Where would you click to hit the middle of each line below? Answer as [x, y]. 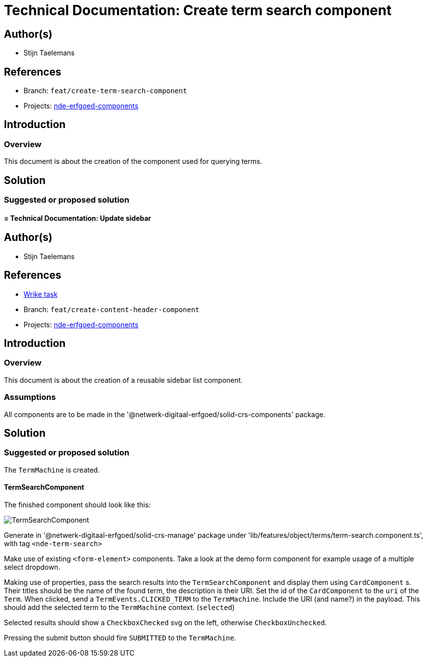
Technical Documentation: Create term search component [198, 10]
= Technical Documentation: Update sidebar [78, 218]
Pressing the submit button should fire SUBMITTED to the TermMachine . [120, 637]
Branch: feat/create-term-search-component [105, 91]
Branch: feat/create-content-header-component [112, 309]
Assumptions [30, 397]
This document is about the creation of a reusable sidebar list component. [123, 380]
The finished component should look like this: [77, 504]
